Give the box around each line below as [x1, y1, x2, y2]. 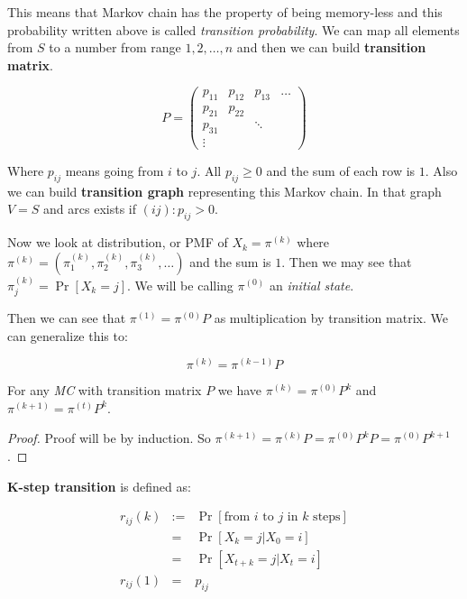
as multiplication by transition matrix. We [214, 308, 448, 327]
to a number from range [49, 38, 181, 57]
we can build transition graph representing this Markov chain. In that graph [7, 181, 442, 200]
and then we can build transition [236, 38, 426, 57]
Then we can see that [7, 308, 126, 327]
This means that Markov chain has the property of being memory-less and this [7, 3, 443, 21]
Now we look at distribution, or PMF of [7, 233, 228, 252]
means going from [65, 161, 164, 180]
